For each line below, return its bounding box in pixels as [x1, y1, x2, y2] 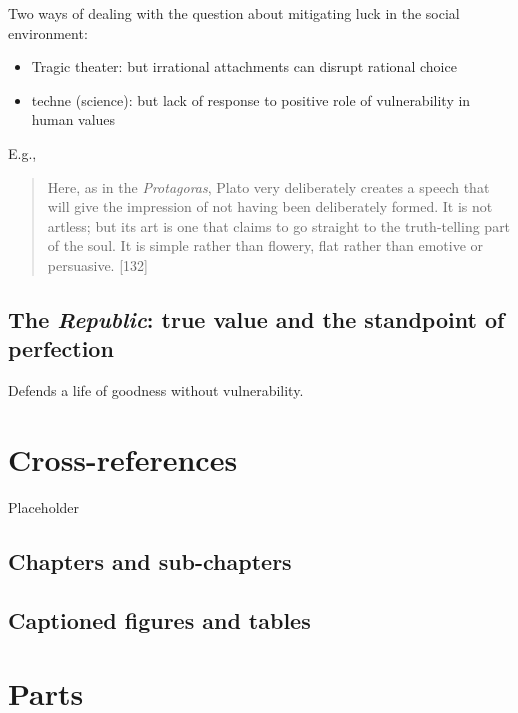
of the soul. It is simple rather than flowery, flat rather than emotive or [47, 235, 484, 256]
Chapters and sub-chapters [8, 545, 292, 576]
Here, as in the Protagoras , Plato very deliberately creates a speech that [47, 176, 490, 197]
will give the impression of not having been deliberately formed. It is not [47, 196, 493, 217]
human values [31, 109, 116, 130]
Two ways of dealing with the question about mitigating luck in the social [8, 3, 460, 23]
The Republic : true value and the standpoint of [8, 303, 505, 334]
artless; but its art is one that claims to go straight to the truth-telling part [47, 215, 511, 236]
